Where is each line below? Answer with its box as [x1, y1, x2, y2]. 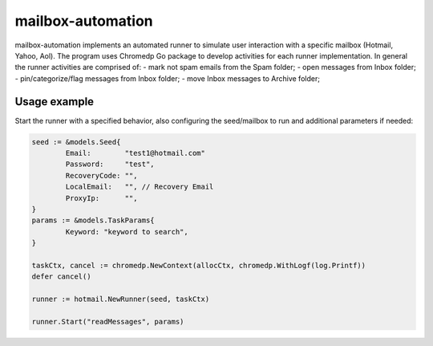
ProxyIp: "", [65, 193, 138, 202]
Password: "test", [65, 160, 156, 169]
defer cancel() [31, 272, 91, 281]
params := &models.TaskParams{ [31, 216, 156, 225]
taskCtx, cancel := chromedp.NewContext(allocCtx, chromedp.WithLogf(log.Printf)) [31, 261, 366, 270]
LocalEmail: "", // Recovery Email [65, 182, 214, 192]
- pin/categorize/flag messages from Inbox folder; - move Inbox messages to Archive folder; [14, 73, 321, 83]
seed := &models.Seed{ [31, 137, 121, 146]
